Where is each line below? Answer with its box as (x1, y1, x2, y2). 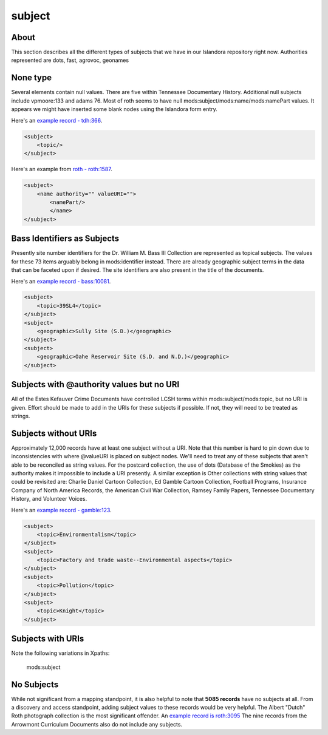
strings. (11, 412, 30, 419)
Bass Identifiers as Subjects (11, 234, 120, 244)
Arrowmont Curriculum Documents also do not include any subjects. (11, 720, 182, 728)
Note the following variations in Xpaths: (11, 649, 110, 657)
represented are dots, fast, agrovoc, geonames (11, 56, 129, 64)
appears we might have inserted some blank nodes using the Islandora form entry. (11, 106, 218, 113)
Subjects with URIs (11, 634, 84, 644)
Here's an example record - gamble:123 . (11, 506, 112, 513)
